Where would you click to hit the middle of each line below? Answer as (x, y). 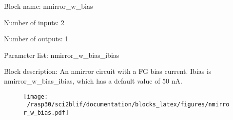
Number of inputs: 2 (34, 22)
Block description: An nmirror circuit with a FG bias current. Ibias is (108, 71)
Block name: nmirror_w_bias (49, 6)
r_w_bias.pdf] (46, 112)
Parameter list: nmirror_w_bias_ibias (62, 55)
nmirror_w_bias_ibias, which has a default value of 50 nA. (93, 80)
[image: (36, 96)
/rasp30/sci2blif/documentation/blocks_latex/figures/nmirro (128, 105)
